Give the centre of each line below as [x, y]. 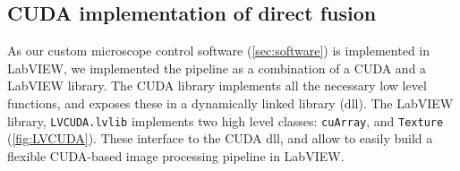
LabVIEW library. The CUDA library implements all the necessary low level [217, 85]
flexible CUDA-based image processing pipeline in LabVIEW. [176, 155]
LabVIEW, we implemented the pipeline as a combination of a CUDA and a [217, 68]
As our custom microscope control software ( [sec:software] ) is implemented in [219, 51]
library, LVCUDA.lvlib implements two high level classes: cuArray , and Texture [226, 120]
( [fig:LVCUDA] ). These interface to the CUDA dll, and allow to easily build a [220, 138]
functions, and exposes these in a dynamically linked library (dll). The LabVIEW [230, 103]
